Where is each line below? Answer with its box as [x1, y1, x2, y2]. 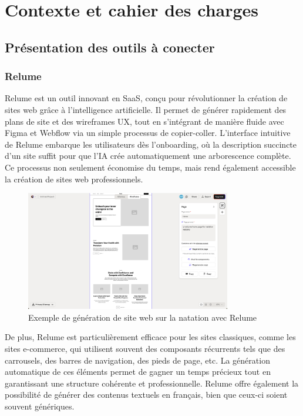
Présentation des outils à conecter [5, 38, 215, 56]
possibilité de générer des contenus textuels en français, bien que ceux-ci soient [5, 388, 288, 401]
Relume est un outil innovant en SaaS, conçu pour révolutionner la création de [5, 92, 288, 104]
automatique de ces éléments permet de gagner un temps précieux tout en [5, 365, 271, 378]
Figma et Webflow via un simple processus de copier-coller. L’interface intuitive [5, 127, 291, 139]
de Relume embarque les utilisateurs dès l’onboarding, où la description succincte [5, 138, 297, 150]
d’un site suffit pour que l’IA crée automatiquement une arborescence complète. [5, 149, 291, 162]
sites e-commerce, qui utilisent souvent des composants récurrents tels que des [5, 342, 285, 354]
